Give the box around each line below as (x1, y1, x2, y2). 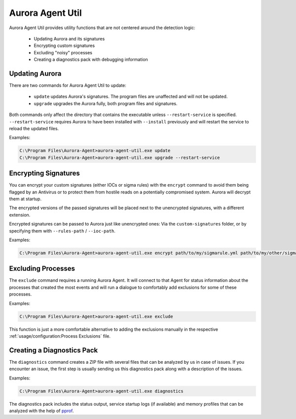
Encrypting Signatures (9, 169, 80, 178)
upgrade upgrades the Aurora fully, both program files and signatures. (34, 100, 178, 106)
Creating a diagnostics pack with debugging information (34, 57, 148, 63)
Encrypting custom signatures (34, 42, 95, 49)
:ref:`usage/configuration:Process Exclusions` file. (9, 333, 111, 339)
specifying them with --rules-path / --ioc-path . (9, 228, 116, 234)
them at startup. (9, 196, 42, 202)
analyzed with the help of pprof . (9, 408, 74, 414)
